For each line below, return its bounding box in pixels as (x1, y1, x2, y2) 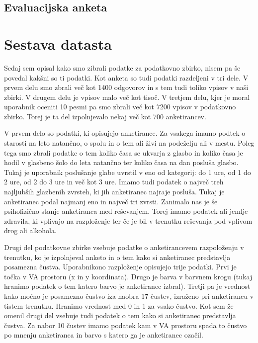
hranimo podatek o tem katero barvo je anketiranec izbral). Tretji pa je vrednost (4, 281, 251, 291)
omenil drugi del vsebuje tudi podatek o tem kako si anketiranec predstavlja (4, 310, 236, 321)
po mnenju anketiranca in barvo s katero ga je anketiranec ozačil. (4, 330, 203, 340)
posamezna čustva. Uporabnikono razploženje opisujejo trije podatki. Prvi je (4, 261, 237, 272)
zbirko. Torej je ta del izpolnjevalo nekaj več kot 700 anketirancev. (4, 111, 206, 121)
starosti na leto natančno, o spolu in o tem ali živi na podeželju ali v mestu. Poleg (4, 138, 255, 148)
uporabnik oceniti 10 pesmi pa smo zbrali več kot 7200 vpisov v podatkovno (4, 101, 236, 112)
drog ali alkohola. (4, 225, 57, 236)
